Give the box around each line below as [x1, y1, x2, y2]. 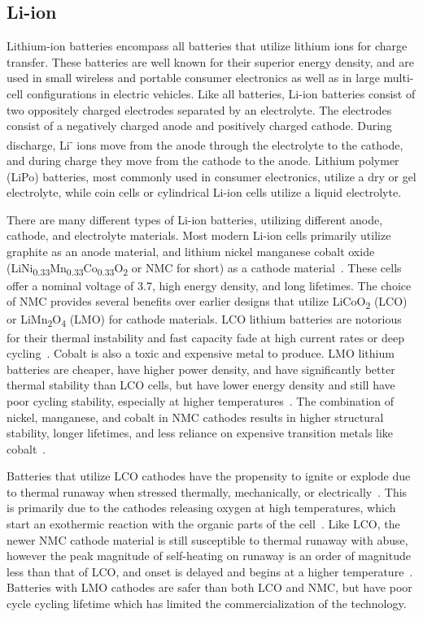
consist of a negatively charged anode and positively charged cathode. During [7, 117, 392, 134]
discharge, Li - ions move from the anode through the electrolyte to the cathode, [7, 133, 403, 153]
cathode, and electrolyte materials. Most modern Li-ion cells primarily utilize [7, 227, 391, 244]
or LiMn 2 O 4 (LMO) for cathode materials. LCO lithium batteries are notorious [7, 311, 402, 330]
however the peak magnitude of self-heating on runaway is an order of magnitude [7, 547, 411, 564]
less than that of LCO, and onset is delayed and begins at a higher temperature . [7, 563, 413, 580]
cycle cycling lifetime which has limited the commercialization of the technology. [7, 595, 407, 612]
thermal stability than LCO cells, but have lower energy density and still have [7, 376, 395, 393]
